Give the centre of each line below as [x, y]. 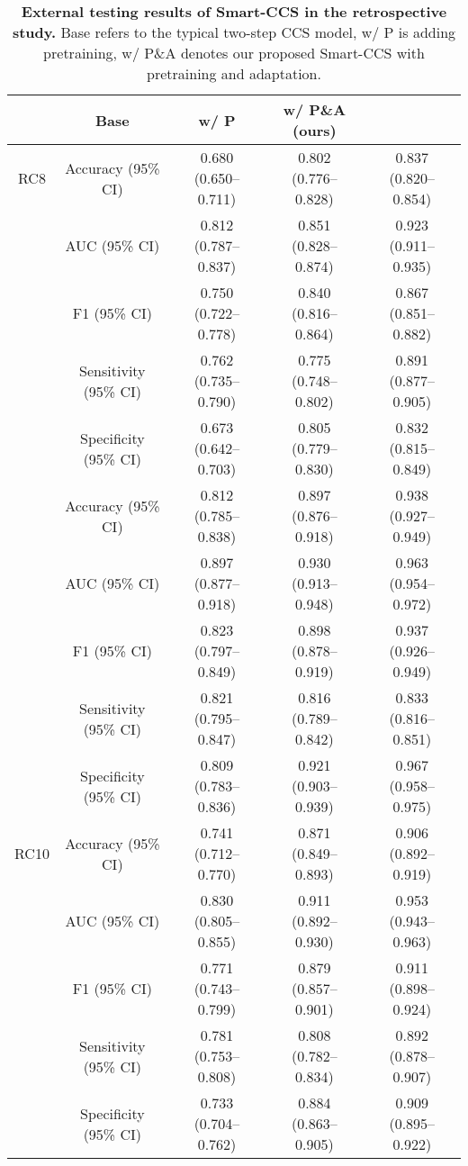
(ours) [315, 130]
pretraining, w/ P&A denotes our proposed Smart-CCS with [234, 53]
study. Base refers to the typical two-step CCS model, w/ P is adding [234, 32]
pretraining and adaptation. [234, 73]
